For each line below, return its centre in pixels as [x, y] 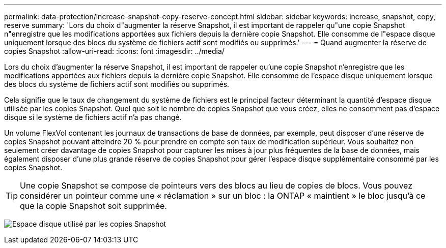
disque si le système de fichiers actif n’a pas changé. [93, 117]
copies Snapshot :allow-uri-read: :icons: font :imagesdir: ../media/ [114, 51]
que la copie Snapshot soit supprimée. [93, 206]
